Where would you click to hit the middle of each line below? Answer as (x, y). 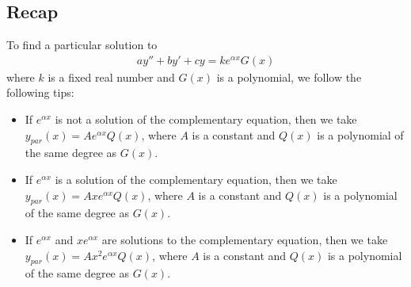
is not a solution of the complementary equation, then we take (206, 119)
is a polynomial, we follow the (289, 77)
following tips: (40, 92)
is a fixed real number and (111, 77)
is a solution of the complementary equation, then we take (196, 179)
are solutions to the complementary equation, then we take (245, 239)
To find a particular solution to (82, 45)
